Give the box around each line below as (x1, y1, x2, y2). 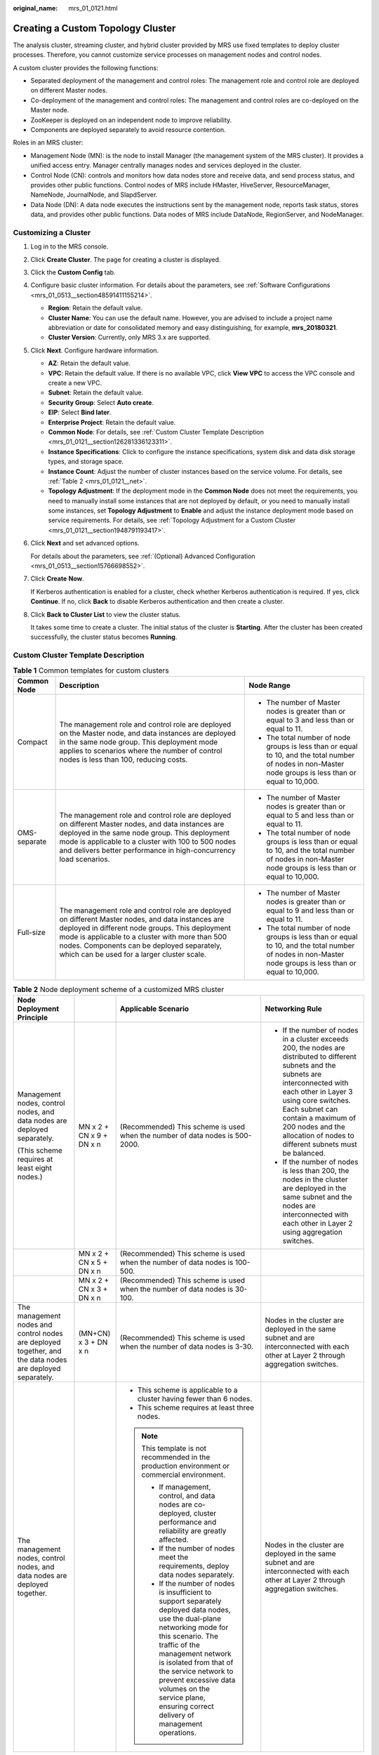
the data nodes (17, 1355, 67, 1365)
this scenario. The (159, 1631, 219, 1641)
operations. (159, 1728, 197, 1737)
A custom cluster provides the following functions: (13, 63, 159, 72)
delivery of (159, 1710, 194, 1720)
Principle (17, 1013, 48, 1023)
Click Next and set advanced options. (30, 539, 140, 548)
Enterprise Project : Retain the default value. (48, 418, 176, 426)
